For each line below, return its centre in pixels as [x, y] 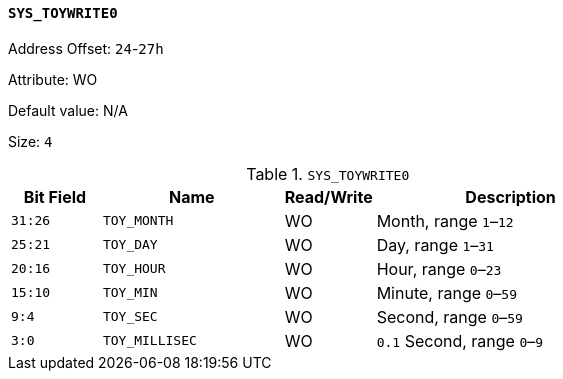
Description [510, 196]
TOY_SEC [130, 317]
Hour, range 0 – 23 [439, 268]
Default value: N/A [68, 110]
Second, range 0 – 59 [449, 316]
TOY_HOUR [134, 269]
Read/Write [328, 196]
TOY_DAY [130, 245]
